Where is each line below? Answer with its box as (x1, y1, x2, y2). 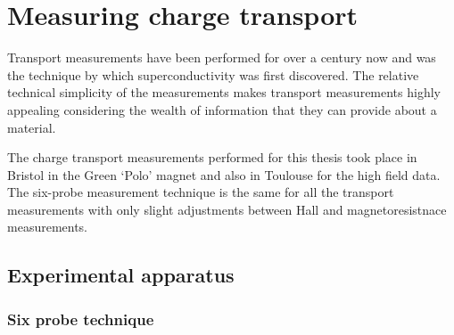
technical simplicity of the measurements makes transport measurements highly (7, 83, 441, 102)
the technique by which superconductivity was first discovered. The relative (7, 65, 419, 84)
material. (7, 118, 56, 136)
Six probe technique (7, 307, 154, 330)
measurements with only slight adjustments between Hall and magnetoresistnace (7, 200, 447, 218)
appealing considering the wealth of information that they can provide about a (7, 100, 437, 118)
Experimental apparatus (7, 261, 235, 289)
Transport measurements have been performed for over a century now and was (7, 48, 436, 67)
